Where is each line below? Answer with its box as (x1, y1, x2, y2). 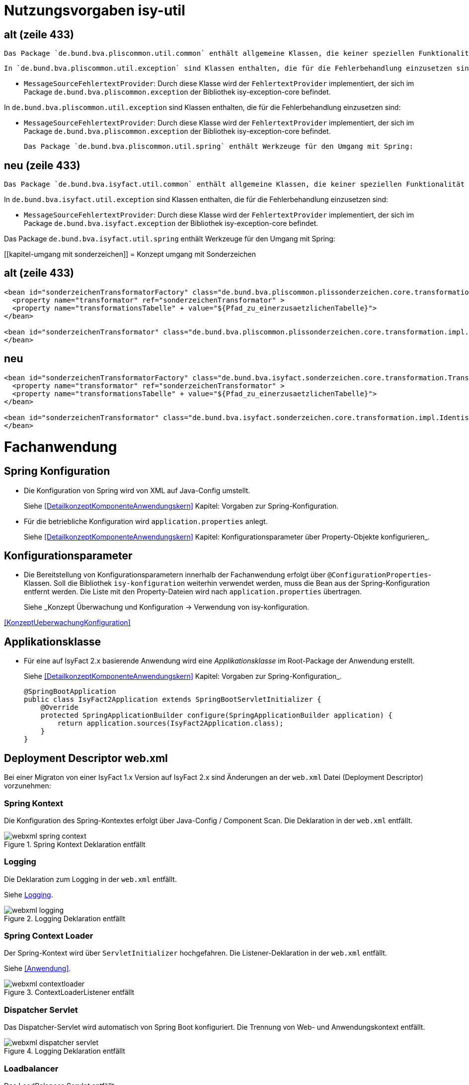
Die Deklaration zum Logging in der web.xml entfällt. (4, 874, 177, 883)
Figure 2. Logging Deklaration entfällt (4, 914, 125, 923)
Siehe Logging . (4, 890, 53, 899)
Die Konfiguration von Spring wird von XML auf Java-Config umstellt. (24, 486, 250, 495)
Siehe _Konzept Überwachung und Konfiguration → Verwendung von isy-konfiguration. (24, 603, 310, 612)
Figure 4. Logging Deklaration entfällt (4, 1047, 125, 1056)
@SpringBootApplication (24, 687, 116, 696)
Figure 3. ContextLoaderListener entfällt (4, 988, 135, 997)
